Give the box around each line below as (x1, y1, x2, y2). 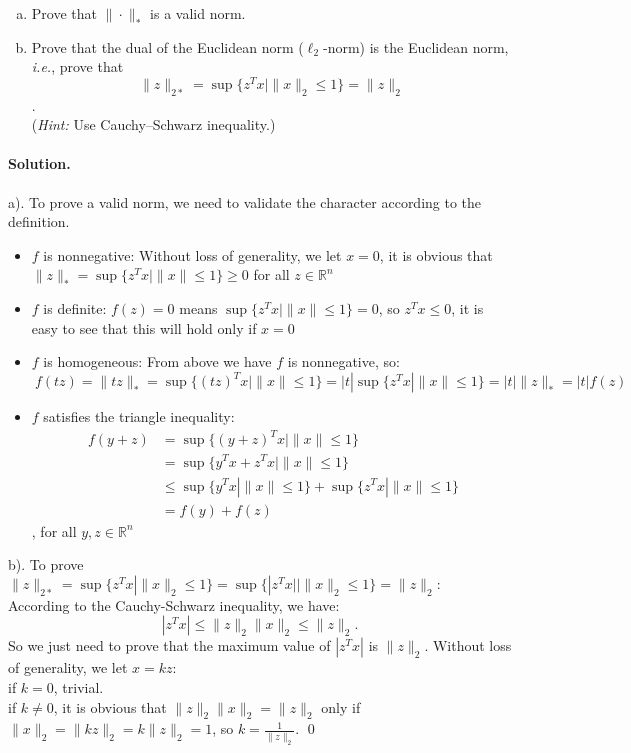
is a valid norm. (150, 3, 246, 23)
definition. (8, 211, 70, 232)
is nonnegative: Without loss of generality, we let (43, 244, 342, 265)
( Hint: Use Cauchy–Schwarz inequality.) (31, 114, 276, 135)
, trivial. (53, 676, 104, 697)
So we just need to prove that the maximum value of (8, 635, 331, 656)
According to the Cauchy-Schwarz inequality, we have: (8, 594, 340, 615)
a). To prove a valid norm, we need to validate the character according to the (8, 191, 482, 212)
